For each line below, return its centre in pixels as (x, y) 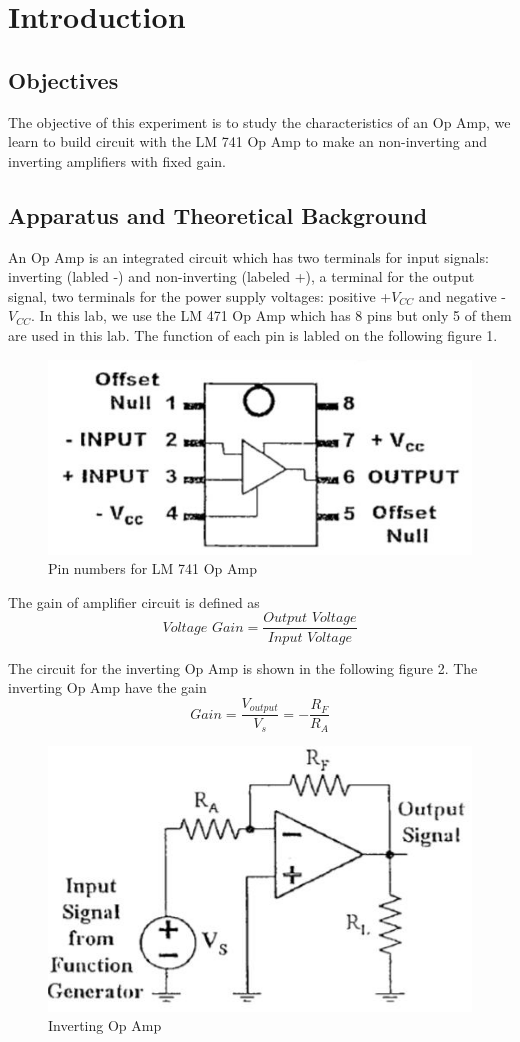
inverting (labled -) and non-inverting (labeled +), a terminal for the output (241, 276)
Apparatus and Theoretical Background (218, 214)
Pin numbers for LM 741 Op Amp (153, 568)
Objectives (63, 79)
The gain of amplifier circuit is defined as (134, 601)
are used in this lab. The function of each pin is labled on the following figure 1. (253, 334)
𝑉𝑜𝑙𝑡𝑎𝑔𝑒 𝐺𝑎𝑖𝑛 (203, 627)
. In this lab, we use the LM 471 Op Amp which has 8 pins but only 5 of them (271, 315)
